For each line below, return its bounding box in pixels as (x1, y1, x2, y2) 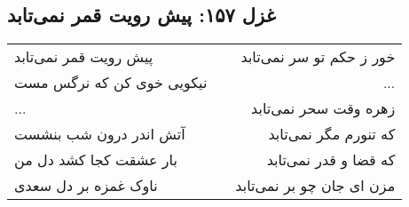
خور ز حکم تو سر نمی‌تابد (240, 46, 396, 68)
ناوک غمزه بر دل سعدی (14, 175, 158, 196)
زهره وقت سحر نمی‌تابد (251, 98, 396, 119)
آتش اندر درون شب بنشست (14, 123, 185, 145)
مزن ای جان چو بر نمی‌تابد (235, 175, 396, 196)
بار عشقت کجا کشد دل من (14, 149, 177, 171)
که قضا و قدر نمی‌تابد (266, 149, 396, 171)
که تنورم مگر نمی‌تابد (268, 123, 396, 145)
